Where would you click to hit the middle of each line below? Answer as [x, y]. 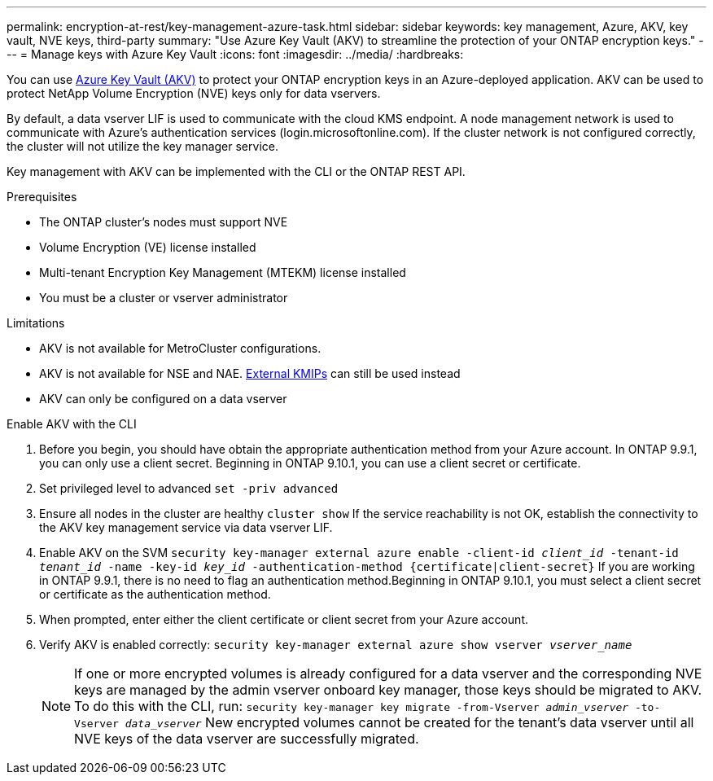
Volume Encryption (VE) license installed [148, 247]
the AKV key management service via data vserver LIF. [186, 527]
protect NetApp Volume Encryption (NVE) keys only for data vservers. [194, 93]
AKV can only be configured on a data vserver [163, 399]
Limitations [36, 323]
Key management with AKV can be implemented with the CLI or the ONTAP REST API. [236, 171]
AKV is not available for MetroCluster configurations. [180, 348]
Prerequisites [42, 197]
